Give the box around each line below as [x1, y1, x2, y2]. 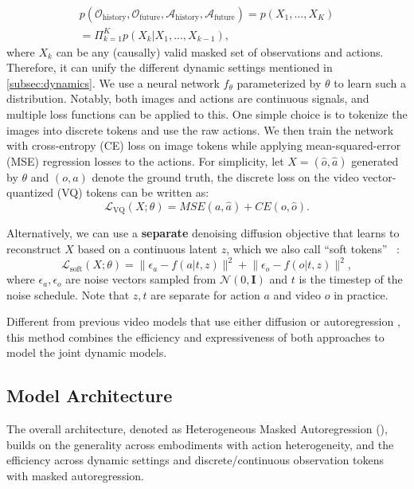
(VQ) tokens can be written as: [57, 184, 209, 201]
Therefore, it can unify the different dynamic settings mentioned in [6, 59, 333, 76]
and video [273, 286, 322, 303]
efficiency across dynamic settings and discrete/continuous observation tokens [6, 452, 384, 468]
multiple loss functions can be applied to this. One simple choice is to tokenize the [6, 105, 408, 122]
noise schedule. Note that [6, 286, 130, 303]
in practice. [334, 286, 389, 303]
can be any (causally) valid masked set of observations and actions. [56, 43, 384, 60]
